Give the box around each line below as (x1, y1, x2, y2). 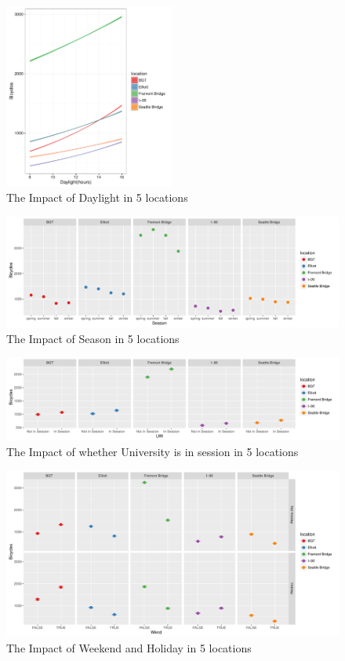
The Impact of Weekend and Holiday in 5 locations (6, 640, 252, 656)
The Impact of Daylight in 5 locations (6, 189, 188, 206)
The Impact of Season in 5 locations (6, 330, 180, 346)
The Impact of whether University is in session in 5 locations (6, 443, 299, 459)
